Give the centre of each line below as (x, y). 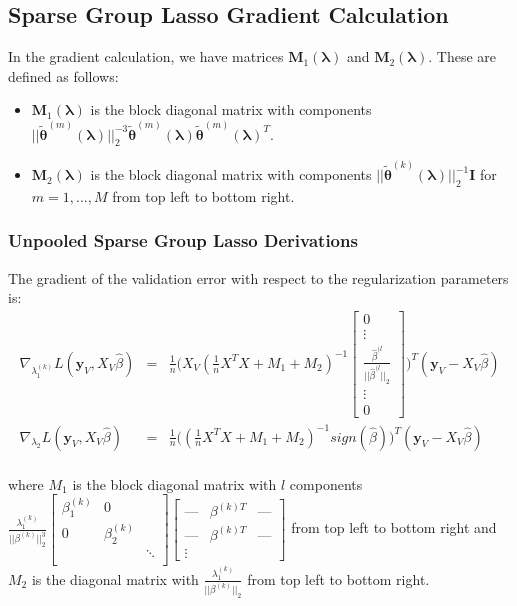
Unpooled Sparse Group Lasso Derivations (183, 240)
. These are (462, 56)
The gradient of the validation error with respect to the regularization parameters (258, 277)
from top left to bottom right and (394, 527)
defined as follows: (63, 75)
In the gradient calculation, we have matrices (146, 56)
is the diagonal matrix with (115, 578)
